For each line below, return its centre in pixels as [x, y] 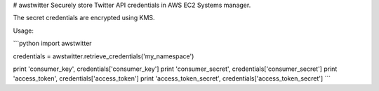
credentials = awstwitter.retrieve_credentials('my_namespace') [104, 56]
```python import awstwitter [52, 43]
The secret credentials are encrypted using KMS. [84, 18]
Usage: [24, 31]
